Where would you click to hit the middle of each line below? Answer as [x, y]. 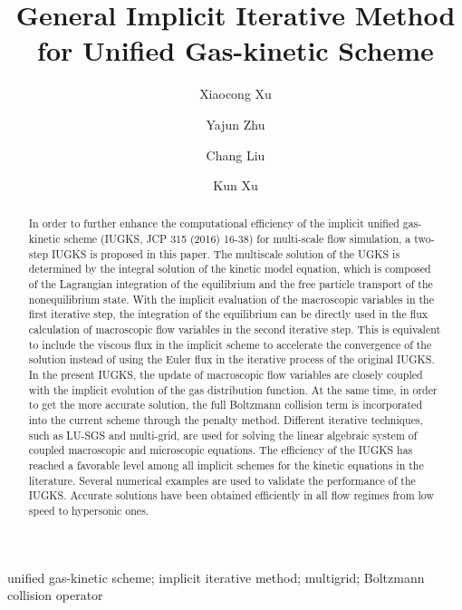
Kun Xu [236, 185]
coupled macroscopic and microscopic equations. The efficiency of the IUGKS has [221, 450]
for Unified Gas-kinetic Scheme [236, 50]
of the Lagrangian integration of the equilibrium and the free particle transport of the [231, 284]
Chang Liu [236, 155]
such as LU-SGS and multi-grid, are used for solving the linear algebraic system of [223, 435]
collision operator [55, 595]
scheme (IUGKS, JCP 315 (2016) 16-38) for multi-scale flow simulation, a [237, 239]
